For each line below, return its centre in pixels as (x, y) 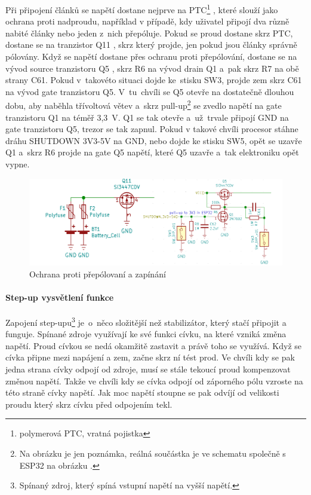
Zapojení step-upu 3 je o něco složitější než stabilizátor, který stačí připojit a (146, 321)
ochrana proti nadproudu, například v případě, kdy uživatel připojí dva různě (147, 21)
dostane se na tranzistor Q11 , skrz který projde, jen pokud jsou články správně (151, 45)
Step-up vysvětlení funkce (60, 297)
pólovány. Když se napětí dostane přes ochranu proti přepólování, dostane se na (151, 56)
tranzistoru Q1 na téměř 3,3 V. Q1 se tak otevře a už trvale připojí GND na (147, 117)
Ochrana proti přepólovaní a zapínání (98, 274)
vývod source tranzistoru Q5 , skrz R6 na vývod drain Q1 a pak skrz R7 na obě (152, 68)
